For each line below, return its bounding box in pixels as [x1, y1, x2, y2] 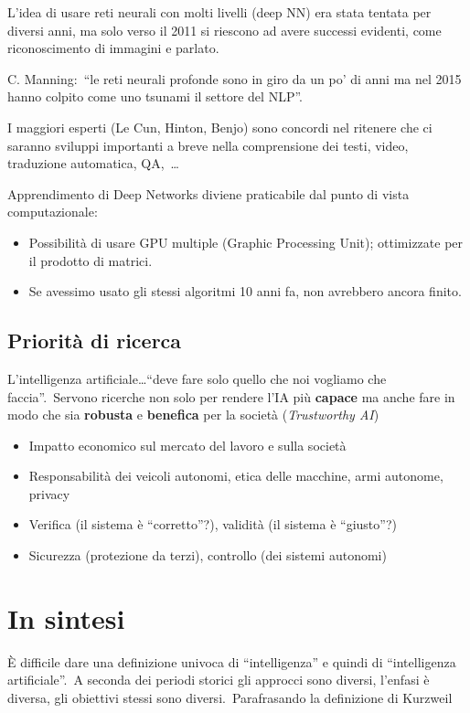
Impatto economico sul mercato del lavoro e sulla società [28, 435, 347, 454]
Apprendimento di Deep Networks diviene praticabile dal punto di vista [7, 184, 410, 203]
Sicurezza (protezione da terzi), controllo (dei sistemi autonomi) [28, 546, 387, 565]
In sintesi [7, 599, 125, 636]
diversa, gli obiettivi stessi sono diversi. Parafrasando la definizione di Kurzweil [7, 687, 453, 707]
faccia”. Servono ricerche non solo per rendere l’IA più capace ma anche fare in [7, 387, 455, 406]
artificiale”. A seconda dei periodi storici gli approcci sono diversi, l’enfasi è [7, 670, 430, 689]
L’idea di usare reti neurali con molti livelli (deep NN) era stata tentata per [7, 3, 432, 21]
